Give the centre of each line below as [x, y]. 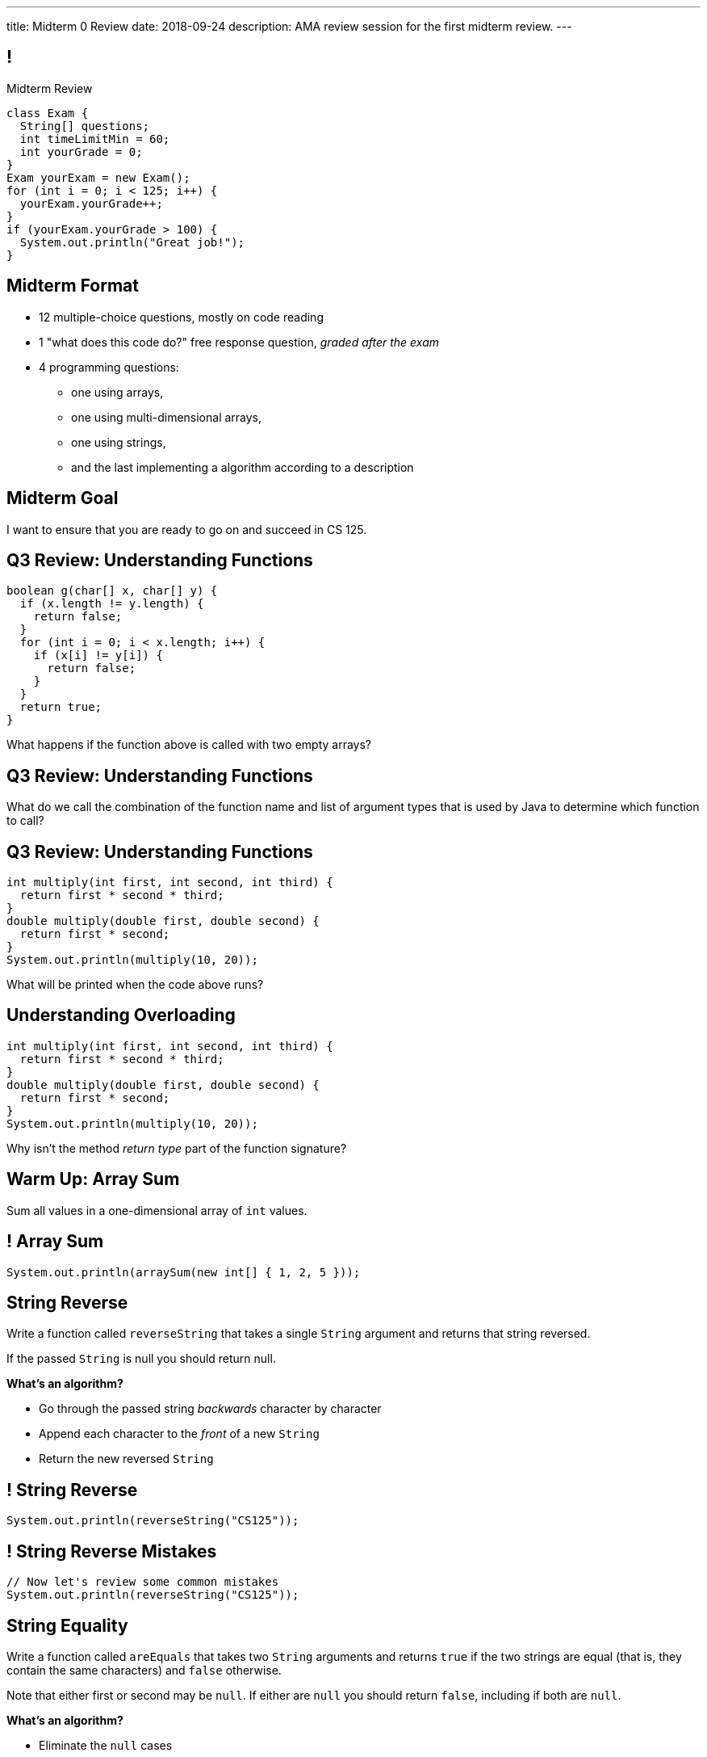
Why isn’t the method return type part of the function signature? [177, 1148]
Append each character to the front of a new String [179, 1434]
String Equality [67, 1625]
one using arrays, [117, 392]
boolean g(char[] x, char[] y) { [112, 591]
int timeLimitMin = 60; [95, 139]
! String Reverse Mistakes [112, 1551]
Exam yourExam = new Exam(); [98, 177]
